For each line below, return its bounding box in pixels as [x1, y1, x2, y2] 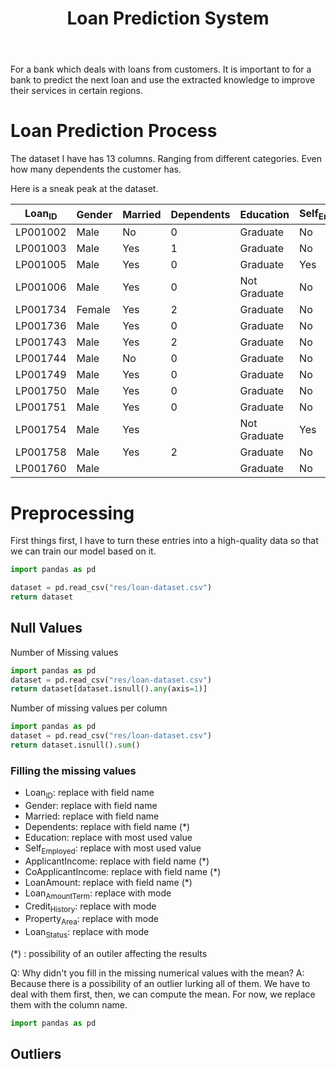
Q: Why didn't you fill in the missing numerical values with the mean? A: [10, 967, 305, 979]
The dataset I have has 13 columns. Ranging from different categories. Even [10, 153, 322, 165]
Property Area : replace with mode [24, 913, 159, 927]
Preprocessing [10, 502, 135, 524]
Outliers [10, 1046, 62, 1063]
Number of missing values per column [10, 702, 168, 714]
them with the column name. [10, 999, 128, 1011]
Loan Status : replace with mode [24, 926, 150, 941]
